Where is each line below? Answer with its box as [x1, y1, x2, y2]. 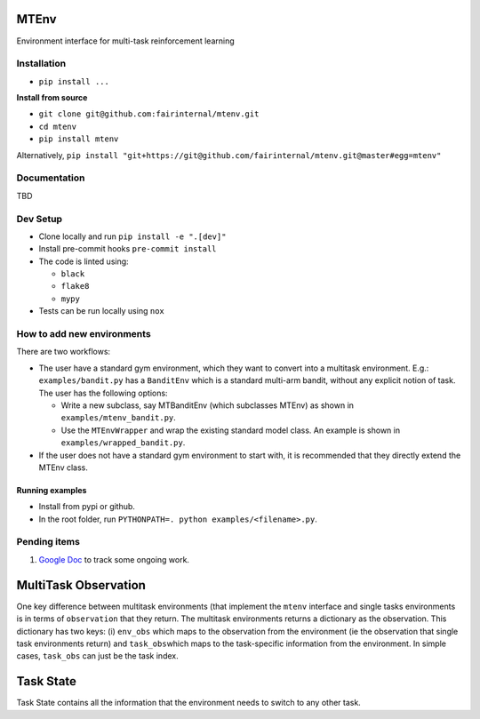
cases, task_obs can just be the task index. [16, 651, 179, 661]
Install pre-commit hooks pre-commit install [38, 244, 217, 254]
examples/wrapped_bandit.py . [60, 437, 186, 448]
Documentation [16, 172, 85, 184]
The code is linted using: [38, 256, 129, 267]
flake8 [60, 281, 90, 292]
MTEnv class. [38, 462, 89, 473]
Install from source [16, 92, 88, 103]
